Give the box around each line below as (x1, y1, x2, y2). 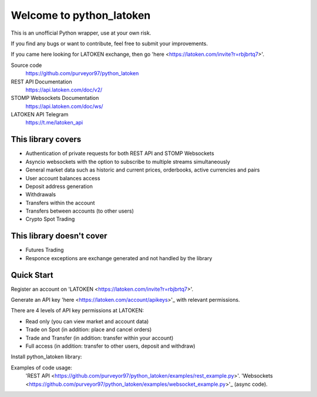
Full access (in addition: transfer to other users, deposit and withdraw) (25, 342, 196, 349)
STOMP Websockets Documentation (11, 95, 99, 102)
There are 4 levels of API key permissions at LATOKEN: (11, 307, 144, 314)
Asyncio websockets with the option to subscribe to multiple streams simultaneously (25, 158, 230, 165)
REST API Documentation (11, 78, 73, 85)
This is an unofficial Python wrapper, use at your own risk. (11, 29, 151, 36)
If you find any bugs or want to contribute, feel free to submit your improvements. (11, 40, 208, 47)
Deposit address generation (25, 183, 93, 190)
